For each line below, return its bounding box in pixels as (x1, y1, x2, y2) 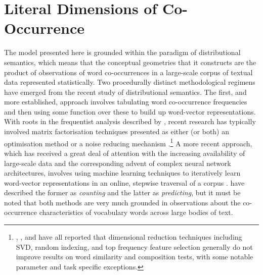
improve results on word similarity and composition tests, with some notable (16, 251, 253, 262)
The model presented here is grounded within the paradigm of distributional (4, 47, 241, 58)
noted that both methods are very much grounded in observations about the (4, 197, 241, 207)
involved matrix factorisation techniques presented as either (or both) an (4, 126, 230, 137)
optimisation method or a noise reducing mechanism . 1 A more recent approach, (4, 136, 252, 148)
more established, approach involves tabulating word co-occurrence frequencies (4, 96, 247, 107)
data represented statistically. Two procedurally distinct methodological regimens (4, 77, 255, 87)
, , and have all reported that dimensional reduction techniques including (16, 232, 242, 242)
